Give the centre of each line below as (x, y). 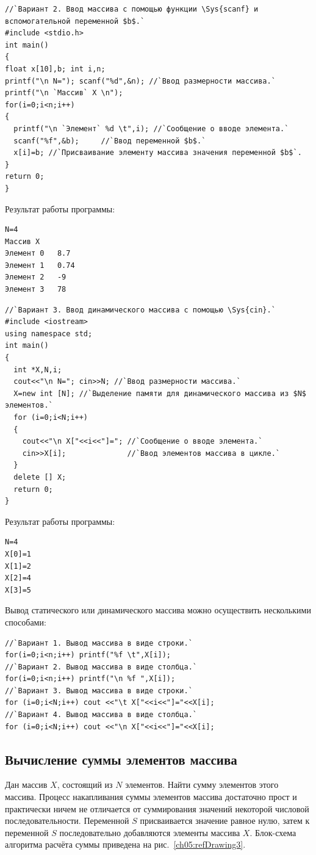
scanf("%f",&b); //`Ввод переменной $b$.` (110, 141)
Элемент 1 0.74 (40, 265)
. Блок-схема (273, 832)
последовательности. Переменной (67, 821)
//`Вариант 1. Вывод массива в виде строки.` (99, 643)
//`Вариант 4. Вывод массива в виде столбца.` (101, 715)
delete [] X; (40, 477)
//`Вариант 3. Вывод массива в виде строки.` (99, 691)
